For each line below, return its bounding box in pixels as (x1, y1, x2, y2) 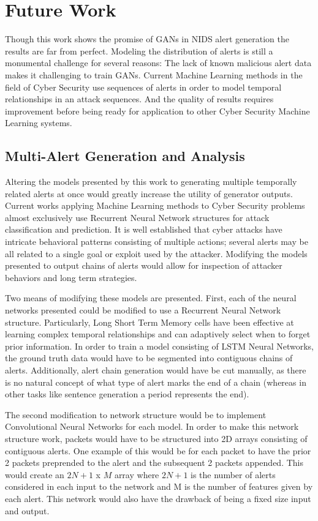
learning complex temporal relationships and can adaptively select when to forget (5, 328, 311, 340)
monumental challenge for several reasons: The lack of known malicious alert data (5, 56, 312, 69)
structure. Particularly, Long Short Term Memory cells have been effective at (5, 315, 294, 328)
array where (114, 468, 159, 481)
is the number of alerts (191, 468, 276, 481)
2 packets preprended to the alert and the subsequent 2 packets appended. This (5, 456, 303, 469)
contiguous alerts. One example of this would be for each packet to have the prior (5, 444, 311, 457)
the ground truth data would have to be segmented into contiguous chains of (5, 351, 293, 364)
